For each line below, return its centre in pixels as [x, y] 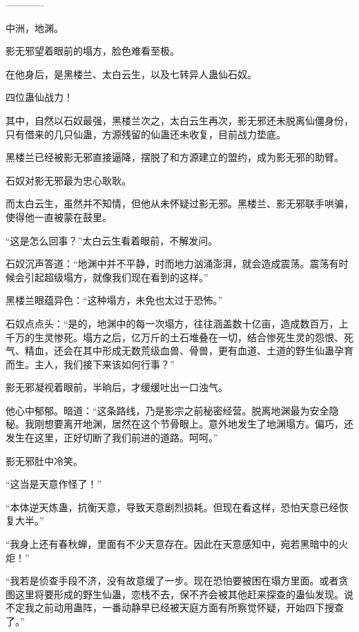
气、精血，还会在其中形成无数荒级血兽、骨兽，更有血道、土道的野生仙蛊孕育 [179, 351]
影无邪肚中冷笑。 [44, 460]
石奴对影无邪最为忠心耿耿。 [68, 180]
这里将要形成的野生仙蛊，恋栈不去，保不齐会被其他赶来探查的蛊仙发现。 [179, 594]
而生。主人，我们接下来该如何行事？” [90, 364]
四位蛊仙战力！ [39, 97]
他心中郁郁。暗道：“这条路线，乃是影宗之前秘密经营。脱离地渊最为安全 [167, 410]
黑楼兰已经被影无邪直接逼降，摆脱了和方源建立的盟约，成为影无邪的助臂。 [175, 157]
